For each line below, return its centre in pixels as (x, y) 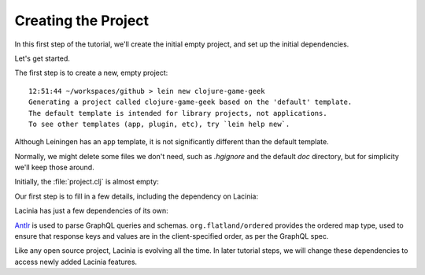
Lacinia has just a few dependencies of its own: (91, 211)
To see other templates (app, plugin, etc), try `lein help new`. (159, 124)
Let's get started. (42, 58)
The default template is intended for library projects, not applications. (178, 113)
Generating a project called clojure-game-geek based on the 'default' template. (190, 102)
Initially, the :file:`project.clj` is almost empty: (87, 182)
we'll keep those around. (54, 167)
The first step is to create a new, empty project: (91, 73)
